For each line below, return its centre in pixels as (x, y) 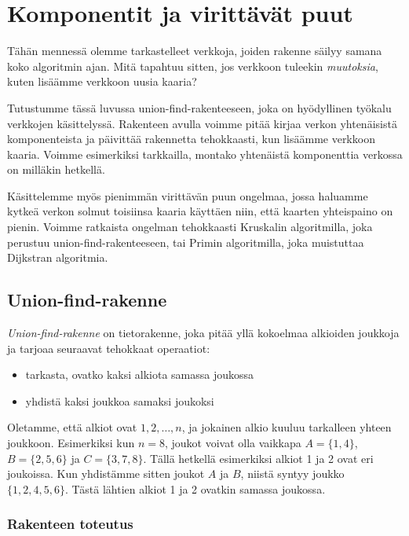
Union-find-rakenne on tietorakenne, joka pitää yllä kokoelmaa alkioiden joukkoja (203, 333)
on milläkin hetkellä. (56, 169)
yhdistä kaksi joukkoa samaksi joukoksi (120, 400)
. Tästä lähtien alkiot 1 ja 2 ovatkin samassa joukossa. (195, 488)
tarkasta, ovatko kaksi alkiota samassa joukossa (140, 374)
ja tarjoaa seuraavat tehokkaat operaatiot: (109, 348)
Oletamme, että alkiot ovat (72, 427)
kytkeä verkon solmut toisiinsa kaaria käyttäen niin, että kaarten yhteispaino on (200, 211)
